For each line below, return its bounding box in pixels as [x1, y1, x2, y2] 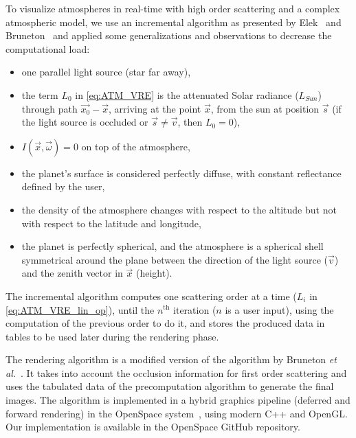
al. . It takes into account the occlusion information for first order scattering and [5, 365, 347, 380]
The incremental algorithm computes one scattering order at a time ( [5, 288, 297, 303]
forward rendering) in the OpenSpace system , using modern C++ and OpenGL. [5, 406, 348, 420]
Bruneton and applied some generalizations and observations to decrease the [5, 28, 332, 43]
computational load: [5, 41, 90, 56]
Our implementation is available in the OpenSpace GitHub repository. [5, 419, 300, 434]
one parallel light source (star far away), [21, 65, 191, 79]
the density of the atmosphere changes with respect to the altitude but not [21, 202, 337, 216]
